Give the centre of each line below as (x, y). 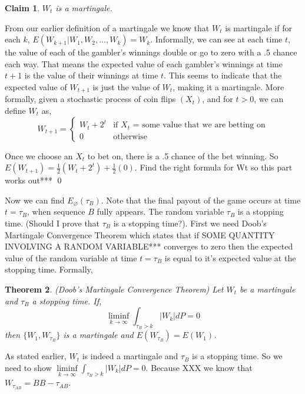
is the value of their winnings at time (91, 75)
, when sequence (56, 211)
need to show (28, 367)
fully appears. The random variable (160, 211)
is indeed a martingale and (130, 356)
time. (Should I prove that (52, 223)
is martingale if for (258, 27)
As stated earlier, (36, 356)
